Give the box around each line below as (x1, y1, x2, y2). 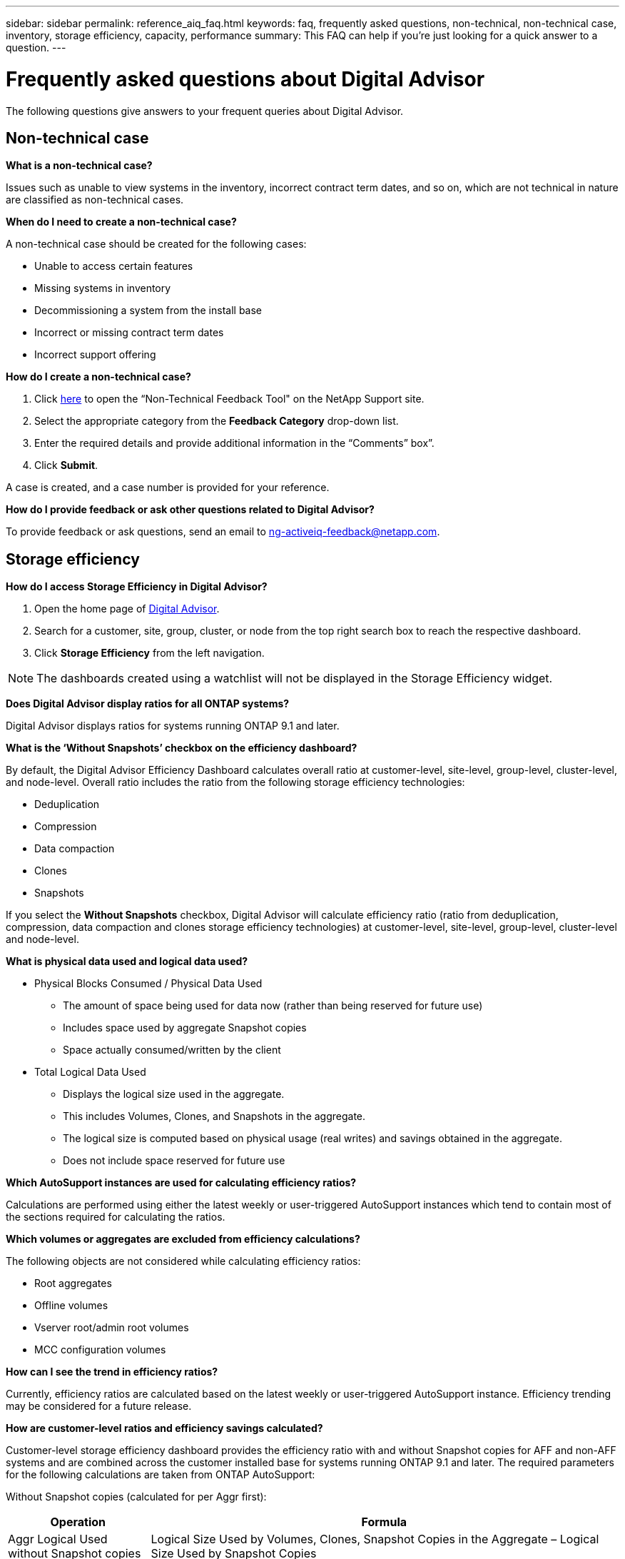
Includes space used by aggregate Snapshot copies (63, 1021, 307, 1034)
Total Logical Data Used (34, 1066, 146, 1079)
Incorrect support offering (34, 348, 156, 361)
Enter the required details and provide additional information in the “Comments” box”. (34, 437, 435, 450)
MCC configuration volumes (34, 1343, 166, 1356)
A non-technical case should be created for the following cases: (6, 238, 307, 251)
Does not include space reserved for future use (63, 1154, 285, 1167)
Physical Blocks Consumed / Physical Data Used (34, 977, 263, 990)
